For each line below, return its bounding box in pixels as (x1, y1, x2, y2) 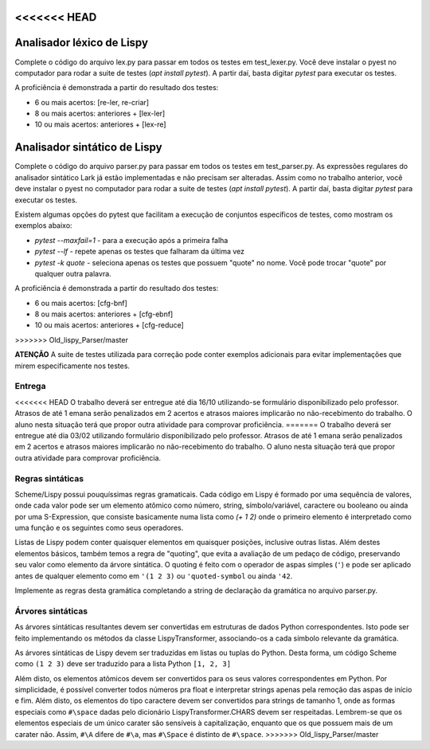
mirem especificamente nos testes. (14, 361, 131, 371)
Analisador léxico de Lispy (14, 36, 149, 49)
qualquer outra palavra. (34, 269, 111, 278)
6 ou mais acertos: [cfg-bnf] (34, 298, 127, 308)
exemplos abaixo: (14, 221, 72, 230)
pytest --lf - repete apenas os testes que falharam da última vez (34, 247, 245, 257)
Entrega (14, 381, 46, 392)
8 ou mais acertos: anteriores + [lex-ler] (34, 108, 166, 119)
